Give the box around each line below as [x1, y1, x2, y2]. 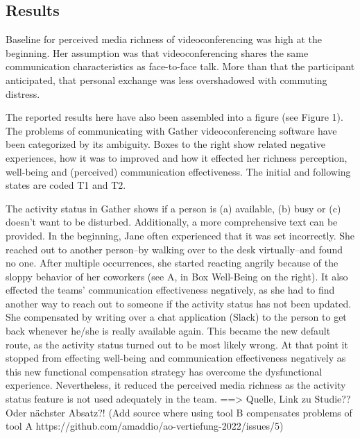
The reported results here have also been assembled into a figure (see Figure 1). [6, 110, 343, 124]
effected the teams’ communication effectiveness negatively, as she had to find [6, 283, 335, 297]
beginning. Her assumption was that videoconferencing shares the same [6, 45, 309, 60]
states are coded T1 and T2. [6, 178, 126, 192]
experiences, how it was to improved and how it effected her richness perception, [6, 150, 348, 165]
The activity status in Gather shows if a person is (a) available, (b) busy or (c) [6, 201, 341, 215]
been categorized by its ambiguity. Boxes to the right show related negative [6, 137, 325, 151]
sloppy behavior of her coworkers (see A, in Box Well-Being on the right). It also [6, 269, 348, 283]
